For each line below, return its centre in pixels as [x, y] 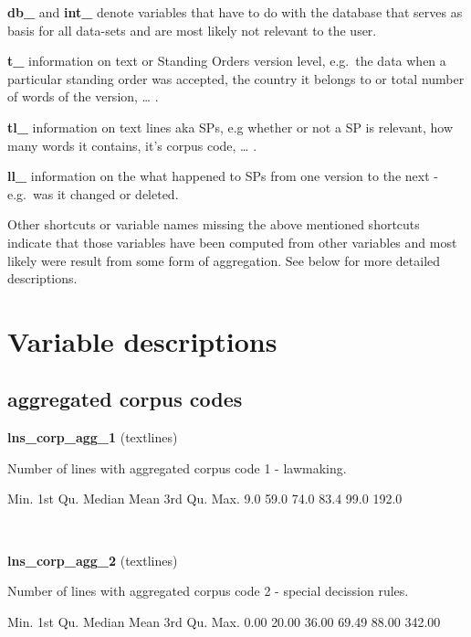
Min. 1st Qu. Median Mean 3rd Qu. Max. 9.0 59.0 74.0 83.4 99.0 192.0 [205, 499]
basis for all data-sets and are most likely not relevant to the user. [192, 30]
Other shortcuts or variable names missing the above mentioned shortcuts [214, 224]
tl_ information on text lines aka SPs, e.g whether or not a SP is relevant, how [230, 127]
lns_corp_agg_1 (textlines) [93, 437]
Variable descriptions [142, 340]
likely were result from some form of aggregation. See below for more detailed [224, 260]
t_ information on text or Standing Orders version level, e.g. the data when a [227, 61]
